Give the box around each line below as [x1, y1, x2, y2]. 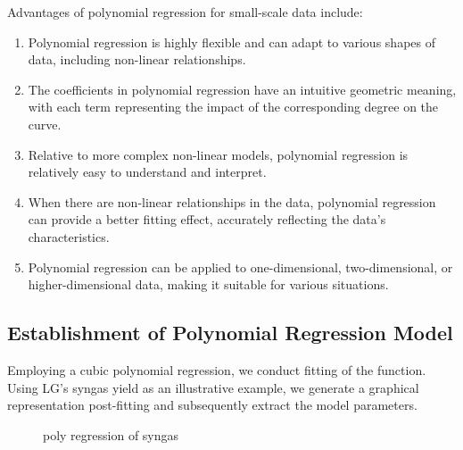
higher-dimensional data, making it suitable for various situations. [28, 275, 389, 294]
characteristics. [28, 227, 110, 246]
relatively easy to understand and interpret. [28, 162, 267, 181]
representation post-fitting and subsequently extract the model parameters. [7, 396, 418, 414]
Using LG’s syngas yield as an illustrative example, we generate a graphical [7, 378, 419, 396]
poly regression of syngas [43, 425, 179, 444]
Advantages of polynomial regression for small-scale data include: [7, 3, 363, 21]
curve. [28, 114, 62, 133]
